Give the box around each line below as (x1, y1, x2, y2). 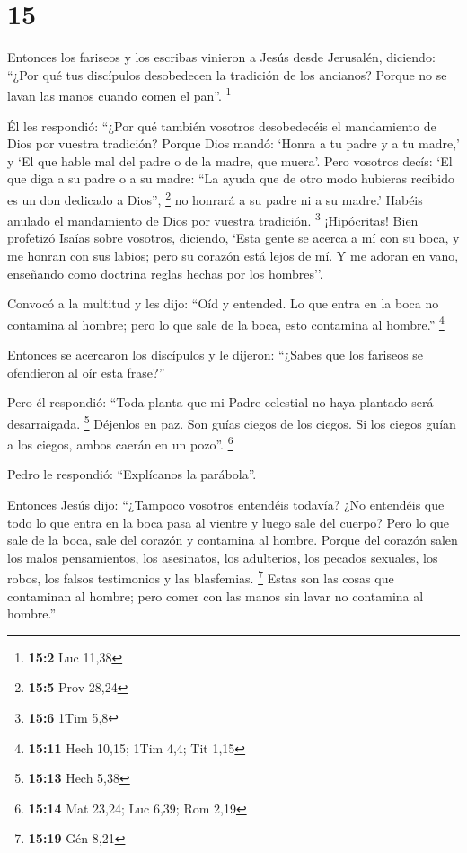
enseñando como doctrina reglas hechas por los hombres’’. (7, 263, 323, 282)
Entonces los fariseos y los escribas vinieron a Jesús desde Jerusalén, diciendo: (7, 48, 436, 67)
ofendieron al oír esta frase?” (7, 362, 165, 381)
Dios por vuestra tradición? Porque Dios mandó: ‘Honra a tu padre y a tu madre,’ (7, 134, 460, 153)
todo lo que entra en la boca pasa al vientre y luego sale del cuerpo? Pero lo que (7, 512, 450, 531)
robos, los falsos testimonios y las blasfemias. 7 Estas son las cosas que (7, 566, 394, 587)
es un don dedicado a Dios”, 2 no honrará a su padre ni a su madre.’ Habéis (7, 187, 423, 209)
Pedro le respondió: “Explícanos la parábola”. (7, 465, 257, 484)
